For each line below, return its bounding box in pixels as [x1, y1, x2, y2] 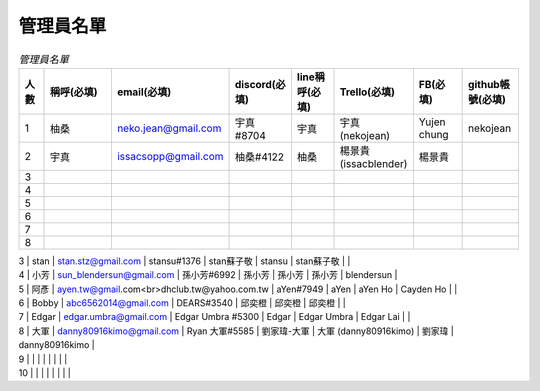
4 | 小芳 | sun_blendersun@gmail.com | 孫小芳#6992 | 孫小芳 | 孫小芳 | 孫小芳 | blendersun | [18, 269, 398, 281]
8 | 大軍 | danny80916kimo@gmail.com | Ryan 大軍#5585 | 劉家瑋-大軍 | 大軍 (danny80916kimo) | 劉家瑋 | [18, 325, 454, 337]
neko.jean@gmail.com [116, 121, 222, 135]
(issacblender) [339, 156, 408, 170]
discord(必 [235, 77, 286, 91]
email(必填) [116, 85, 172, 99]
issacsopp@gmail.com [116, 149, 224, 163]
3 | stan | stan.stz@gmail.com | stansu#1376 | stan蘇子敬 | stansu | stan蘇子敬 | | [18, 255, 351, 267]
